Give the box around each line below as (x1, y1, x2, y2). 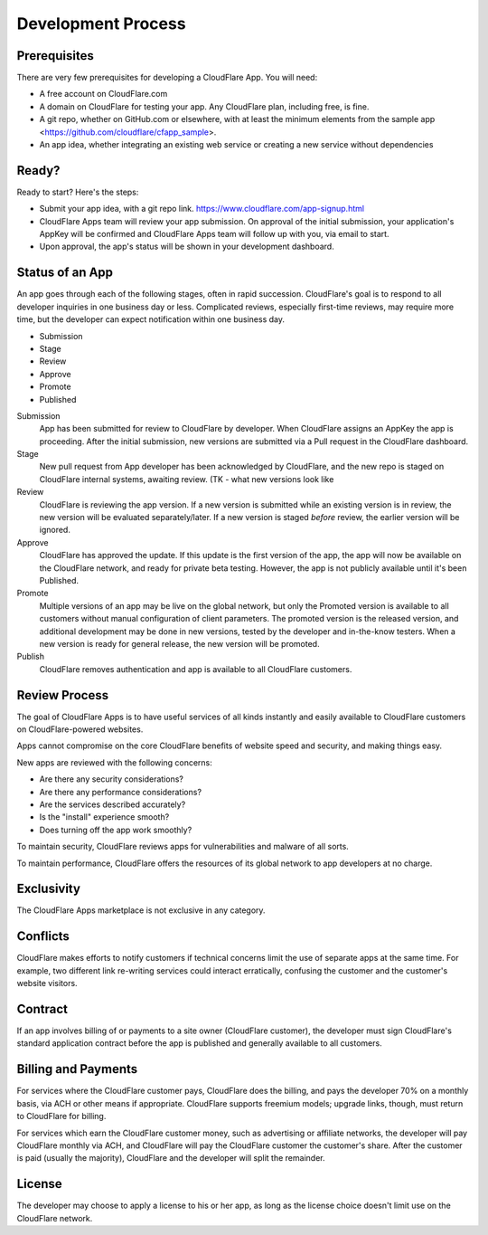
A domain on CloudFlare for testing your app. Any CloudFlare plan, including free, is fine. (39, 100, 370, 112)
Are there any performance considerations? (39, 786, 202, 797)
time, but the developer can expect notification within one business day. (16, 314, 285, 325)
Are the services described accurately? (39, 799, 186, 810)
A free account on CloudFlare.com (39, 89, 168, 100)
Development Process (16, 14, 186, 33)
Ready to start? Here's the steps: (16, 186, 139, 197)
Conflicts (16, 928, 70, 945)
